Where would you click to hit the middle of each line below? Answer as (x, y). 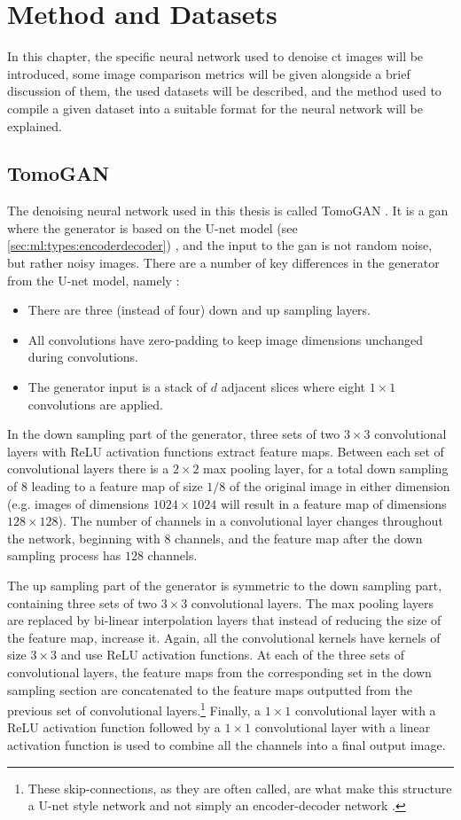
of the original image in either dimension (340, 486)
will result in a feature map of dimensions (333, 503)
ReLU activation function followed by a (114, 727)
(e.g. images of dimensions (78, 503)
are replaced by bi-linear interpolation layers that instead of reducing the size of (224, 620)
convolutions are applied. (95, 404)
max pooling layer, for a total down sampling (326, 469)
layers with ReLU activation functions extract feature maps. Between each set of (226, 451)
